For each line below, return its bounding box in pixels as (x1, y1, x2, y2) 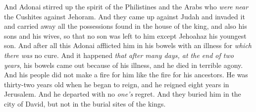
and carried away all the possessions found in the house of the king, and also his (4, 21, 247, 31)
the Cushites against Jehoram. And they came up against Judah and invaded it (4, 11, 245, 21)
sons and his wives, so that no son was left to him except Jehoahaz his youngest (4, 30, 247, 41)
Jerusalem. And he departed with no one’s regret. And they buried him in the (4, 89, 241, 99)
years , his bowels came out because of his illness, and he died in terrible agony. (4, 59, 243, 70)
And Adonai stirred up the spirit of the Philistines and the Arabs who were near (4, 1, 249, 11)
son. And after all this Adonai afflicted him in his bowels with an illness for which (4, 40, 252, 51)
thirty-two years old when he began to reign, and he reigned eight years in (4, 79, 229, 89)
